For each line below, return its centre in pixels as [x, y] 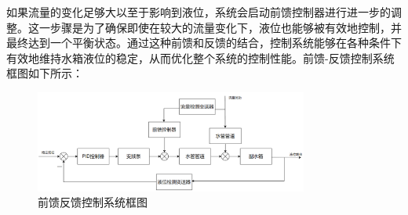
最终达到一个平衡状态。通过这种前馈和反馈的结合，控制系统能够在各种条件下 [204, 43]
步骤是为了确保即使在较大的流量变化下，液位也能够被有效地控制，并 [226, 27]
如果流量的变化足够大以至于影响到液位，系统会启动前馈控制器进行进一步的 [199, 12]
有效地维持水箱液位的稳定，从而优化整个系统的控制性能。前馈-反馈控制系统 [200, 57]
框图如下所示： [45, 73]
